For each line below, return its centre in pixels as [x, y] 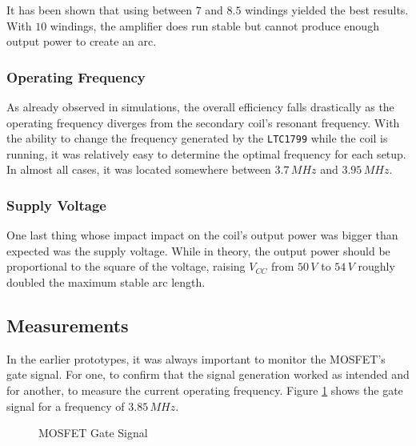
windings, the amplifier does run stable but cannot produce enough [214, 25]
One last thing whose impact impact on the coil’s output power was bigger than [202, 235]
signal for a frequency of [66, 406]
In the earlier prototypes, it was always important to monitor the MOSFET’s [196, 358]
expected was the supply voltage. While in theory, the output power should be [198, 250]
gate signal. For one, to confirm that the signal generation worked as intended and [208, 374]
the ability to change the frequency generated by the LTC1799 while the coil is [197, 138]
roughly [376, 266]
